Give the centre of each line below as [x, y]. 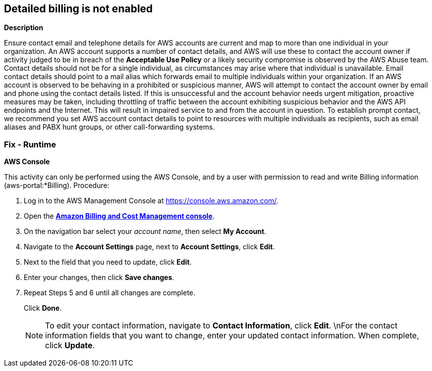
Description [24, 28]
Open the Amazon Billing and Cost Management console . [119, 216]
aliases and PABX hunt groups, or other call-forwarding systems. [109, 127]
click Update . [70, 346]
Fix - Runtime [30, 144]
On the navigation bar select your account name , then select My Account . [145, 232]
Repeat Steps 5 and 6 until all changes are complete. [110, 293]
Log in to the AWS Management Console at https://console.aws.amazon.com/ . [151, 201]
